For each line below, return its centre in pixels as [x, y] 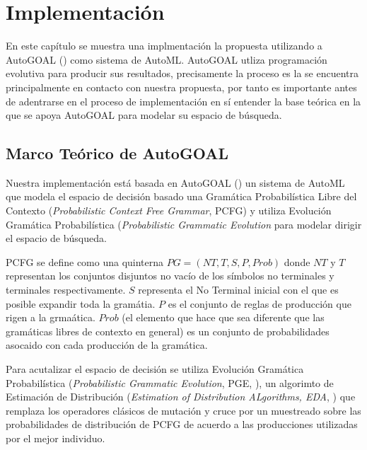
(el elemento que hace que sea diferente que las [223, 317]
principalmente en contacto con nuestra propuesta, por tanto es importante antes [181, 87]
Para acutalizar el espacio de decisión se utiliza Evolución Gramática [155, 369]
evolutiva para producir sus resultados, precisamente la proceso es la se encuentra [182, 73]
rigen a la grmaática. [51, 317]
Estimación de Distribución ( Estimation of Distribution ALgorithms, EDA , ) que [181, 397]
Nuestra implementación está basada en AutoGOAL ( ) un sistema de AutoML [175, 182]
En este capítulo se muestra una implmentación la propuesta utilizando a [164, 46]
